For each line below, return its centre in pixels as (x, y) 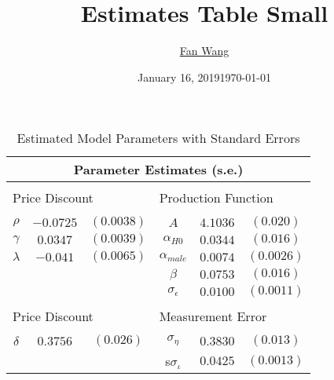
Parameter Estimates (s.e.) (158, 170)
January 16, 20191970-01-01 (204, 77)
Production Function (216, 198)
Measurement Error (213, 316)
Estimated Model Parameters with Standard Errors (158, 138)
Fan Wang (204, 51)
